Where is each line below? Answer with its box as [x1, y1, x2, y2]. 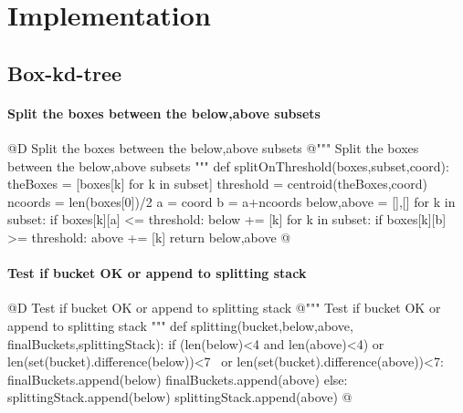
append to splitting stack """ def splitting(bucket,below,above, [7, 315, 353, 335]
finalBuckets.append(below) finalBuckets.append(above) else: [7, 369, 348, 388]
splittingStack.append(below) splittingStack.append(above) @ [7, 387, 353, 407]
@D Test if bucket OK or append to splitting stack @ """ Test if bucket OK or [7, 298, 441, 317]
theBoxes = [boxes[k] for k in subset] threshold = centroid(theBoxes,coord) [7, 174, 427, 193]
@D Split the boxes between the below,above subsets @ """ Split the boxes [7, 138, 419, 157]
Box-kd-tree [7, 58, 122, 87]
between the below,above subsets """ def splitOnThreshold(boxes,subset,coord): [7, 156, 449, 175]
